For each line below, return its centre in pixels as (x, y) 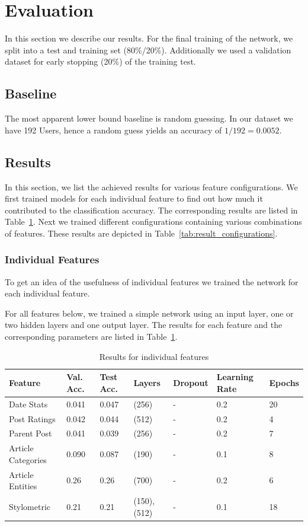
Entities (23, 486)
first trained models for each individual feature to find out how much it (134, 198)
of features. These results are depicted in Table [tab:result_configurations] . (141, 233)
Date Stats (28, 404)
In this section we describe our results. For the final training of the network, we (149, 38)
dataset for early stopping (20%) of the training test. (100, 61)
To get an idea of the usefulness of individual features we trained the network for (152, 281)
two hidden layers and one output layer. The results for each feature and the (144, 325)
